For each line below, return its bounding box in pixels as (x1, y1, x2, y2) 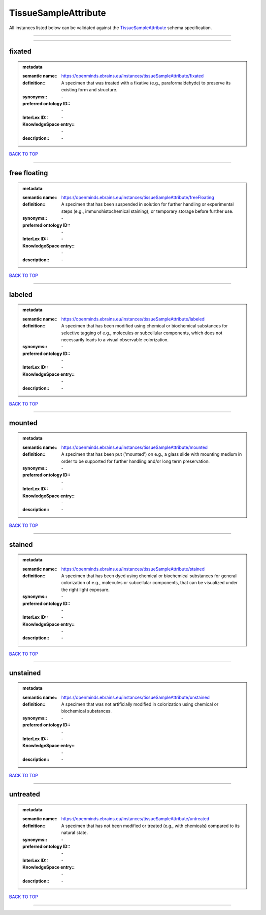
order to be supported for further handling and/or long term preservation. (61, 458, 210, 464)
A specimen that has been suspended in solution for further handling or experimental (61, 201, 234, 207)
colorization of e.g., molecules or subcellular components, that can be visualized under (61, 580, 238, 586)
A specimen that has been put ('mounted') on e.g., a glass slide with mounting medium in (61, 451, 242, 457)
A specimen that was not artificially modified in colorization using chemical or (61, 701, 219, 707)
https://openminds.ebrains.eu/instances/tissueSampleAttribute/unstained (61, 694, 210, 700)
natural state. (61, 830, 88, 835)
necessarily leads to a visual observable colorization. (61, 336, 169, 343)
